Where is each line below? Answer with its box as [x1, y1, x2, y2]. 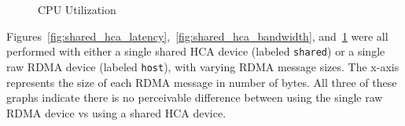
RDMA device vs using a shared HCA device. [6, 104, 226, 121]
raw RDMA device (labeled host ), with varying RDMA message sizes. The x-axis [6, 58, 399, 74]
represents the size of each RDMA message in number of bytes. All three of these [6, 74, 397, 90]
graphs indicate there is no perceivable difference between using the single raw [6, 89, 383, 106]
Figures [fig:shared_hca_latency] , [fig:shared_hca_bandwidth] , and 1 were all [6, 27, 388, 44]
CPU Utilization [38, 2, 116, 17]
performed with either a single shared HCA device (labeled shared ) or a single [6, 43, 385, 59]
